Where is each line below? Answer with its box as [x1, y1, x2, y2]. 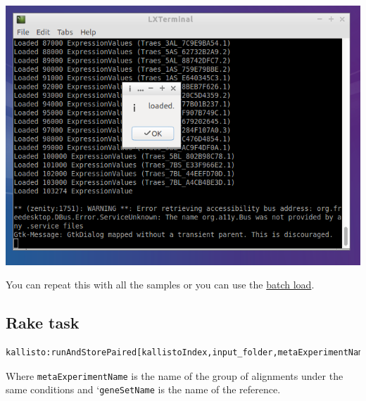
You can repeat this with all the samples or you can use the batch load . [6, 277, 315, 292]
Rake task [6, 312, 80, 333]
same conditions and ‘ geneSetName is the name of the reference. [6, 382, 281, 397]
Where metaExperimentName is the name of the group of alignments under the [6, 368, 343, 383]
